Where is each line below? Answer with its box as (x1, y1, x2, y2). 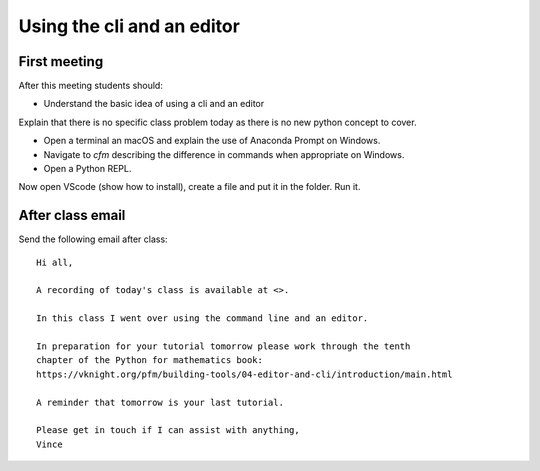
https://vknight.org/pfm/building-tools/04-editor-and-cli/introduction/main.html (36, 368, 453, 380)
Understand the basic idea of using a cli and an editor (43, 98, 265, 110)
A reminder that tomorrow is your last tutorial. (36, 396, 285, 408)
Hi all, (36, 256, 74, 268)
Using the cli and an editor (18, 15, 240, 37)
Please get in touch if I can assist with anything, (36, 425, 300, 436)
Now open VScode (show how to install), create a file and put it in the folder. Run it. (18, 181, 361, 193)
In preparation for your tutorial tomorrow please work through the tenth (36, 341, 411, 352)
